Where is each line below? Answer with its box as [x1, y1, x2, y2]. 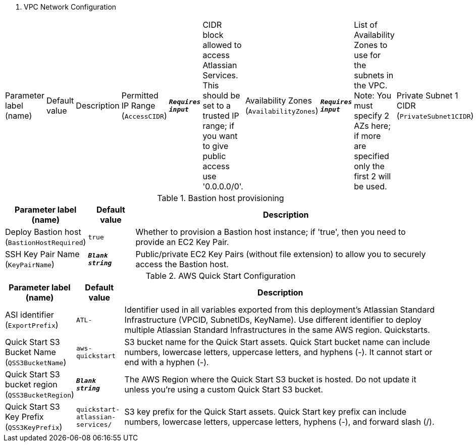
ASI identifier [5, 310, 54, 320]
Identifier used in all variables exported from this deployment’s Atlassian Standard [124, 305, 435, 315]
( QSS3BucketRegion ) [5, 389, 74, 400]
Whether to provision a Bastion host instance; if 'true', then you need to [135, 227, 406, 237]
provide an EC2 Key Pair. [135, 237, 229, 247]
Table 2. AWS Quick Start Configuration [145, 271, 296, 281]
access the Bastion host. [135, 259, 229, 269]
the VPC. [354, 80, 388, 90]
